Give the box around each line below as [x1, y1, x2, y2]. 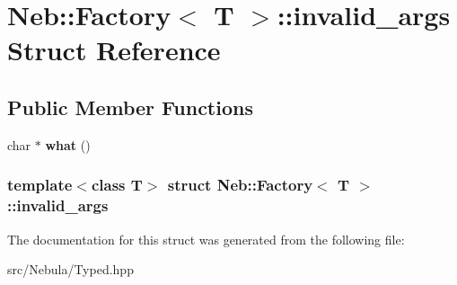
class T [91, 174, 143, 196]
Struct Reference [7, 31, 221, 68]
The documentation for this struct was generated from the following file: [7, 229, 405, 248]
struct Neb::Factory [167, 174, 313, 196]
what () [45, 135, 91, 154]
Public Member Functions [7, 93, 253, 120]
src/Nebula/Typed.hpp [7, 260, 134, 279]
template [7, 174, 73, 196]
